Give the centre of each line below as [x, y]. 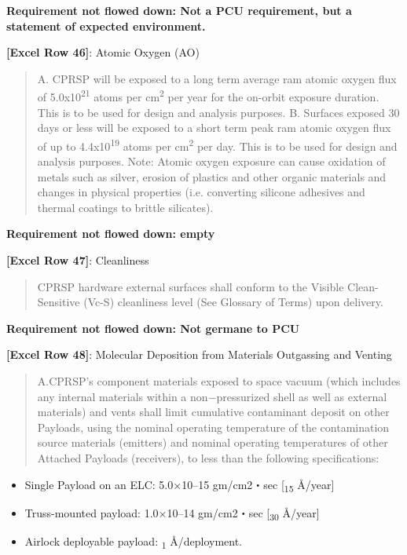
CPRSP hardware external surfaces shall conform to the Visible [191, 286]
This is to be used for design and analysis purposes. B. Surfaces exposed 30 [218, 112]
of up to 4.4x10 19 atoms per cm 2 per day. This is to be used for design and [217, 144]
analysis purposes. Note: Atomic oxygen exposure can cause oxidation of [211, 161]
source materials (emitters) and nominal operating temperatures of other [213, 442]
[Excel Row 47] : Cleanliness [78, 260]
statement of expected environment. [106, 26]
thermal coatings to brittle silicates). [125, 207]
